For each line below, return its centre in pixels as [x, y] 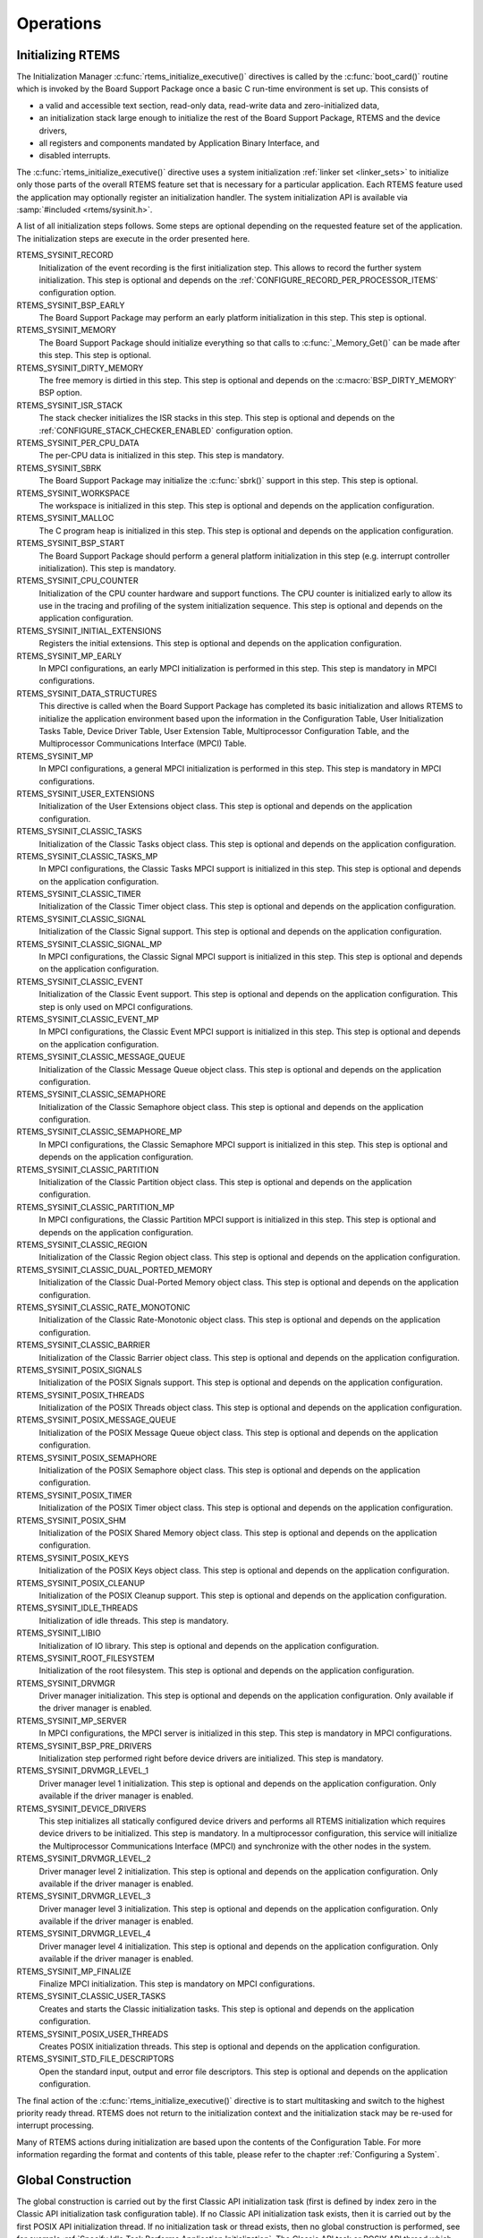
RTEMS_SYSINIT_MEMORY [66, 330]
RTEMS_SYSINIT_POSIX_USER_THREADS [93, 2034]
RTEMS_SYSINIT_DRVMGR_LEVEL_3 [84, 1896]
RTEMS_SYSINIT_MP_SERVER [72, 1721]
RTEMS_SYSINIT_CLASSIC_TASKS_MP [87, 856]
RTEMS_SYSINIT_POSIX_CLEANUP [81, 1583]
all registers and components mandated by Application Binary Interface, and [179, 143]
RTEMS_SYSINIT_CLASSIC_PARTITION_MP [96, 1207]
